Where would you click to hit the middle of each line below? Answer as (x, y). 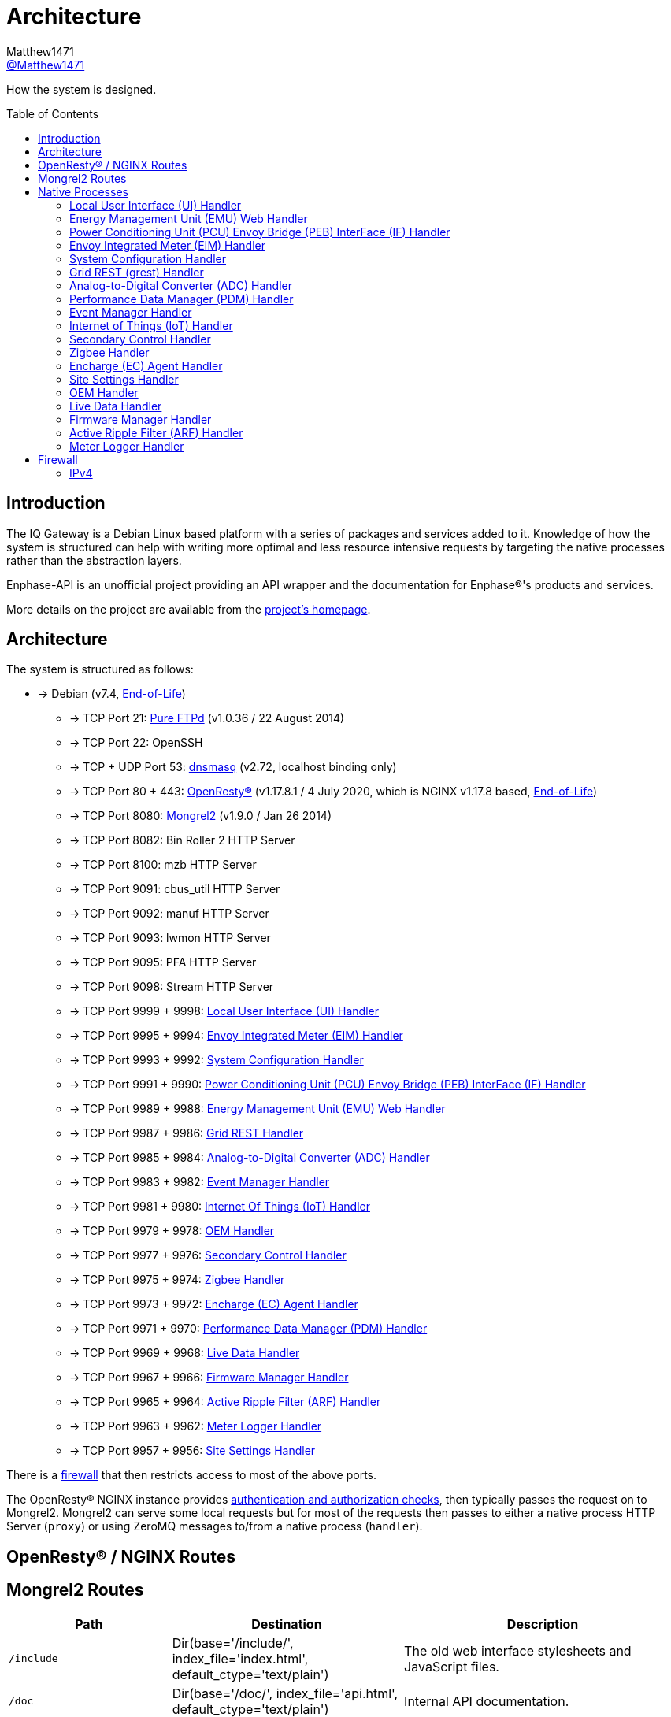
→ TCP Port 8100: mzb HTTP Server (163, 865)
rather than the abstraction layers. (94, 560)
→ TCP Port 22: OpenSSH (136, 743)
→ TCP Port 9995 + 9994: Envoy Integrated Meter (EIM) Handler (236, 1036)
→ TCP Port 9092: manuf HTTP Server (169, 914)
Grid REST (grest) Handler (137, 272)
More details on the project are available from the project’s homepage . (189, 609)
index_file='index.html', (240, 1658)
